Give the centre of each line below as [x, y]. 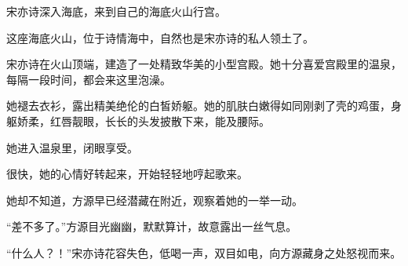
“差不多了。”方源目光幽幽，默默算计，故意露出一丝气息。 [152, 226]
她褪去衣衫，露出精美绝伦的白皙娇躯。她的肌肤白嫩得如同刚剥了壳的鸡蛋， [199, 106]
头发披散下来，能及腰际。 [204, 120]
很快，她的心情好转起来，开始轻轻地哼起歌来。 [127, 174]
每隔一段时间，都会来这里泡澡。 [89, 79]
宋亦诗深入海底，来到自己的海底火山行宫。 [116, 11]
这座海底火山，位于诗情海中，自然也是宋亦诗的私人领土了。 [160, 37]
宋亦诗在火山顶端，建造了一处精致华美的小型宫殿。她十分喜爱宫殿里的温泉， [204, 64]
